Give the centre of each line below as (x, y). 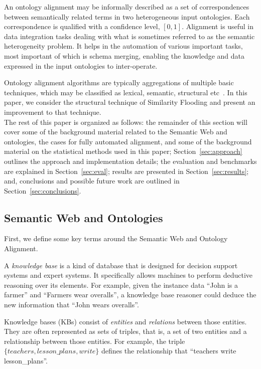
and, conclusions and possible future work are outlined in (92, 181)
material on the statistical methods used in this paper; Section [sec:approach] (123, 151)
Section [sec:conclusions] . (43, 190)
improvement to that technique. (53, 112)
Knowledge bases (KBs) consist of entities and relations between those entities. (125, 321)
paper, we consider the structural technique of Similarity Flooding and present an (130, 102)
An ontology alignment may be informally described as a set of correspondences (127, 7)
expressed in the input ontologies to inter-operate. (81, 65)
